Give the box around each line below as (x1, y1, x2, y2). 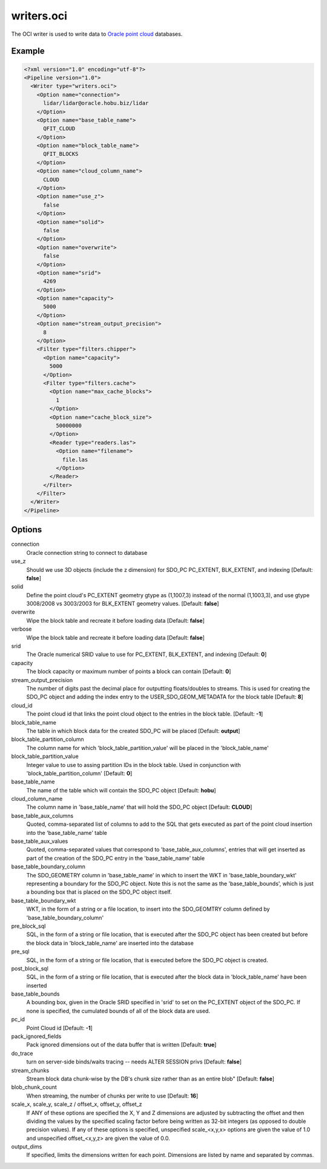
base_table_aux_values (11, 837, 68, 845)
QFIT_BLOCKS (43, 150, 79, 158)
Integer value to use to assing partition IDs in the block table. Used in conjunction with (26, 761, 242, 768)
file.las (62, 456, 88, 463)
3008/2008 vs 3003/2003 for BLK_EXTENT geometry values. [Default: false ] (26, 600, 219, 608)
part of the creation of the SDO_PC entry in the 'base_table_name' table (26, 854, 205, 862)
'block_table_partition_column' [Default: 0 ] (26, 769, 133, 777)
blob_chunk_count (11, 1084, 57, 1091)
